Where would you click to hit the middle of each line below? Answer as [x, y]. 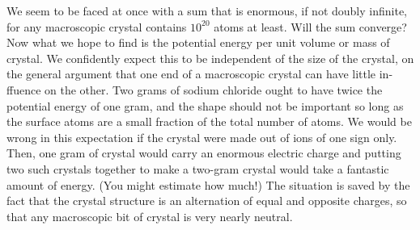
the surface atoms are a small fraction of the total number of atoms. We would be [209, 121]
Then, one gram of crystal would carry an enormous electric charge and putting [204, 153]
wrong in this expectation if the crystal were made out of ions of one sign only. [202, 137]
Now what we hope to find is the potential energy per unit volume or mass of [198, 42]
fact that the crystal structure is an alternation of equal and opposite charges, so [207, 201]
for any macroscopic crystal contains [97, 26]
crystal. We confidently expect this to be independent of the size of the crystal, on [210, 58]
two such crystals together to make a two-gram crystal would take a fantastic [198, 168]
